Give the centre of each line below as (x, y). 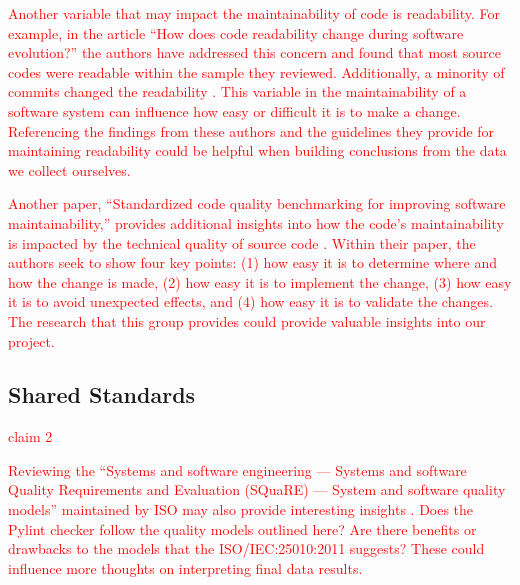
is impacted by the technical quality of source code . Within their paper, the (242, 242)
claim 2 (30, 436)
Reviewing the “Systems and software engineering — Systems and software (237, 469)
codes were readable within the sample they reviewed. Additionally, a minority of (256, 71)
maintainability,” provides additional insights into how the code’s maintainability (256, 222)
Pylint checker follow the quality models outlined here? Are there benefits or (242, 528)
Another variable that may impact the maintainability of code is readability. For (254, 13)
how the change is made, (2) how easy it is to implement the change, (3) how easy (260, 281)
